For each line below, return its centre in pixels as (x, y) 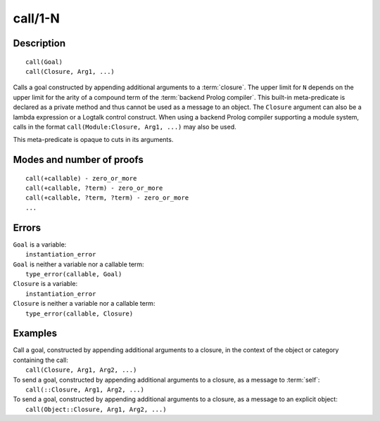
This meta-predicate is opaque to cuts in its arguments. (93, 140)
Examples (35, 333)
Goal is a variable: (40, 244)
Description (39, 43)
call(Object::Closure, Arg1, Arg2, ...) (96, 409)
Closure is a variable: (45, 284)
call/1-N (36, 18)
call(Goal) (44, 62)
